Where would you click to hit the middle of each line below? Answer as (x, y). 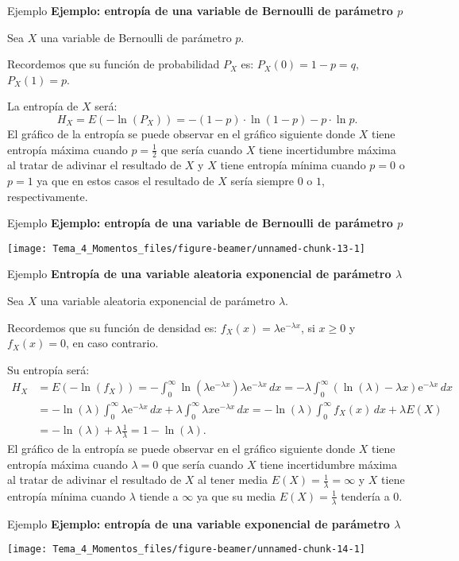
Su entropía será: (48, 369)
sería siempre (262, 180)
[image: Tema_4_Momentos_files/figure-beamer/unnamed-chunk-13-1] (187, 248)
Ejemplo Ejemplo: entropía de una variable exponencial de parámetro (199, 523)
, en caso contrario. (112, 343)
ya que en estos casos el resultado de (125, 180)
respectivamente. (48, 196)
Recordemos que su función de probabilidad (114, 64)
